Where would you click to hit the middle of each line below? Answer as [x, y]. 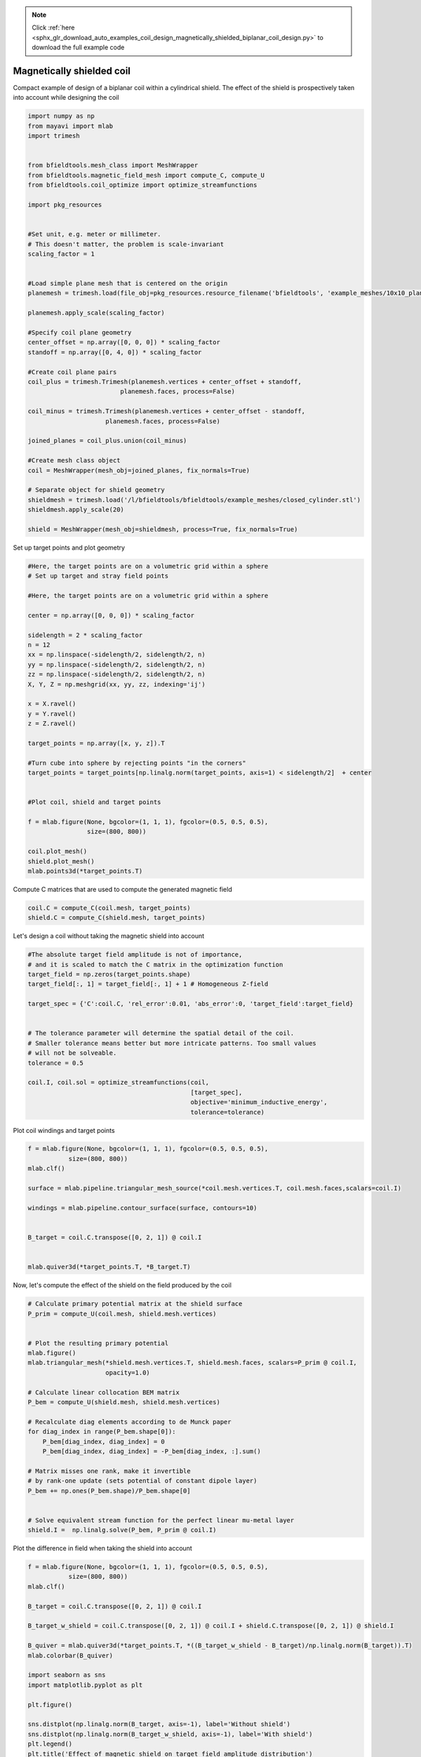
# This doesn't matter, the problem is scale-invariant [126, 244]
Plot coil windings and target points [64, 1130]
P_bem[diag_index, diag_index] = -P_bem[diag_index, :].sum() [152, 1451]
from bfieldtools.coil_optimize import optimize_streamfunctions [142, 185]
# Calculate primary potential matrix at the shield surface [135, 1304]
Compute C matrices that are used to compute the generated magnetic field [122, 889]
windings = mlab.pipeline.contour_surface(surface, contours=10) [142, 1208]
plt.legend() [50, 1744]
